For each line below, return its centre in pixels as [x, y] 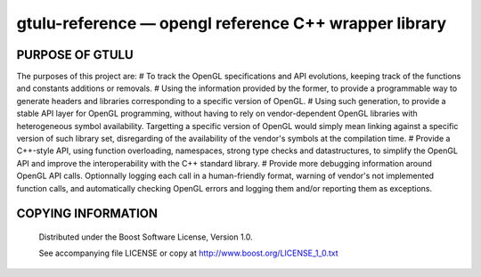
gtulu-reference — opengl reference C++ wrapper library [232, 23]
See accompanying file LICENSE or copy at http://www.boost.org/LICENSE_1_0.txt [188, 253]
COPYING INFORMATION [87, 214]
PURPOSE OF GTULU [75, 55]
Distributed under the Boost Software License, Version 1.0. [146, 237]
